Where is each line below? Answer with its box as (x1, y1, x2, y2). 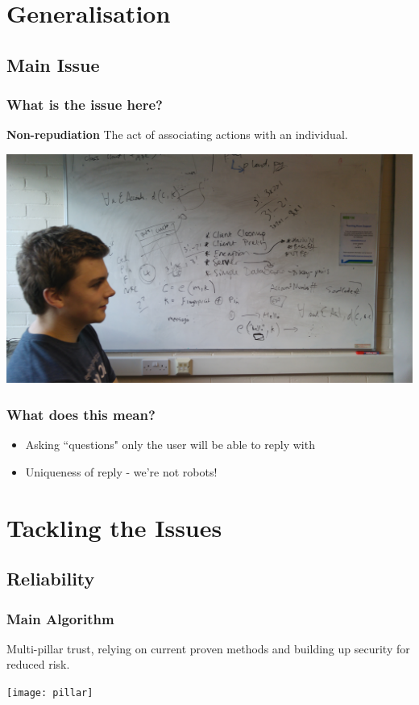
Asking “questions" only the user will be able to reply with (25, 436, 315, 453)
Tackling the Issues (6, 510, 222, 543)
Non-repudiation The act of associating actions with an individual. (6, 126, 348, 143)
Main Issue (6, 52, 100, 77)
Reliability (6, 566, 95, 591)
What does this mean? (6, 404, 156, 424)
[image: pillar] (6, 687, 93, 699)
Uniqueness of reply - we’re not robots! (25, 463, 218, 480)
